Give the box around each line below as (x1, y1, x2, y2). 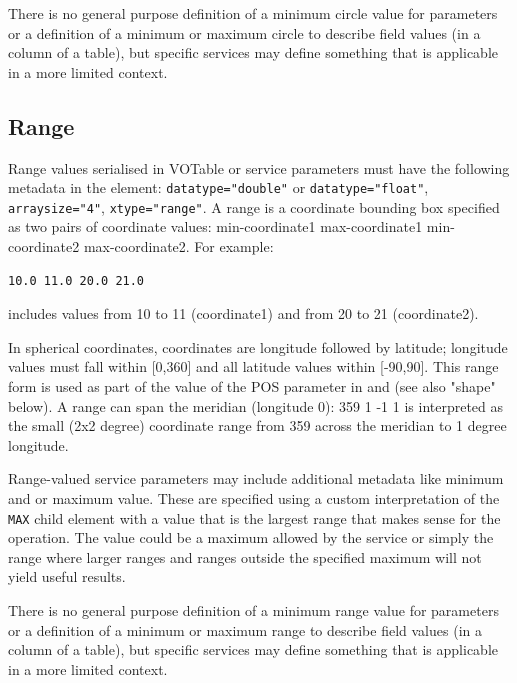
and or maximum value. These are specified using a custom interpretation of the (8, 488, 500, 509)
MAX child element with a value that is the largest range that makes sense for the (8, 507, 501, 528)
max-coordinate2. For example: (83, 236, 274, 257)
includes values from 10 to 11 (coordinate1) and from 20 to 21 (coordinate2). (8, 303, 479, 324)
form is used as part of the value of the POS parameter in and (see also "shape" (8, 376, 496, 397)
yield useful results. (8, 566, 126, 587)
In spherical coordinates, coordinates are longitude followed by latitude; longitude (8, 336, 508, 357)
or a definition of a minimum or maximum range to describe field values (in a (8, 619, 482, 640)
